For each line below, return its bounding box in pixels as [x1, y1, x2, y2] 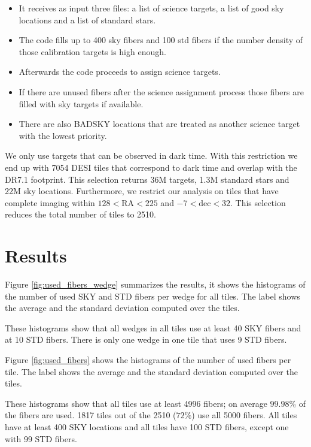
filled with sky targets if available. [19, 97, 144, 110]
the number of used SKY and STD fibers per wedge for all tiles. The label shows [5, 289, 300, 302]
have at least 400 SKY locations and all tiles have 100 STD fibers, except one [5, 420, 289, 433]
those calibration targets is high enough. [19, 45, 166, 58]
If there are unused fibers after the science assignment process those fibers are [19, 85, 304, 98]
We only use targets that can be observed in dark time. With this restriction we [5, 149, 298, 162]
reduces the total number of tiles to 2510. [5, 208, 156, 221]
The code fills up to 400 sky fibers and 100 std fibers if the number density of [19, 34, 303, 46]
